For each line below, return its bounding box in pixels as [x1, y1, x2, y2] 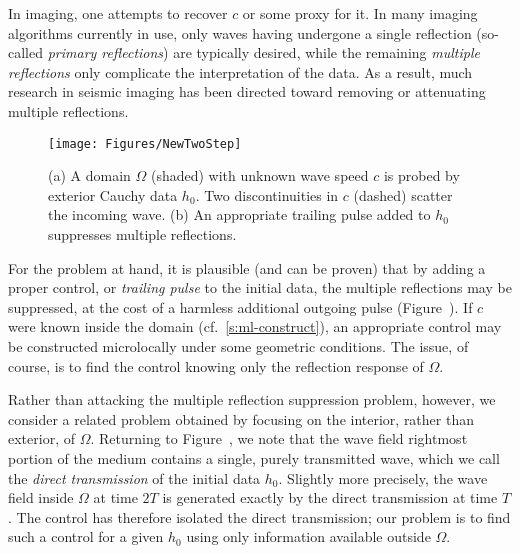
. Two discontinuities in [195, 184, 339, 205]
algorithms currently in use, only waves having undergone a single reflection [8, 22, 472, 43]
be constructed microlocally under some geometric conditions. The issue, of [8, 335, 469, 356]
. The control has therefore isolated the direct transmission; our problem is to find [8, 506, 511, 527]
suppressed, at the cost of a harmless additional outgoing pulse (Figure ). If [8, 296, 473, 317]
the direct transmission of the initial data [8, 467, 261, 488]
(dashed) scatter [353, 184, 453, 205]
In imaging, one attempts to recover [8, 3, 228, 23]
